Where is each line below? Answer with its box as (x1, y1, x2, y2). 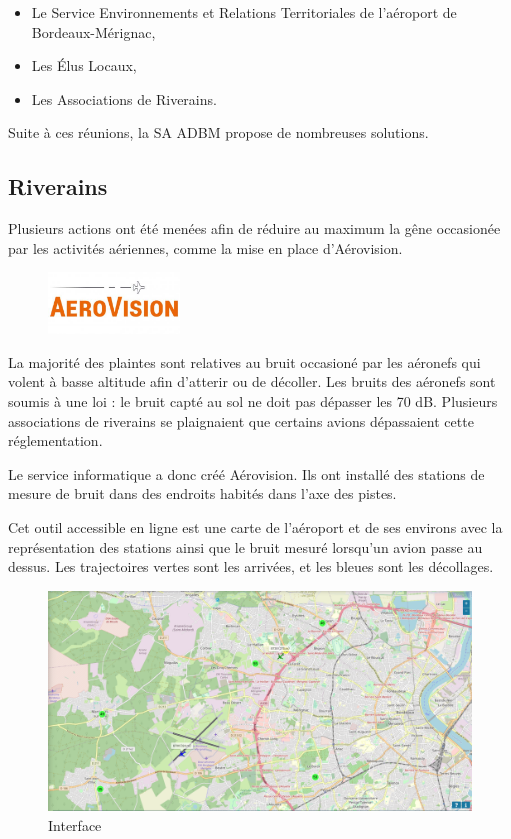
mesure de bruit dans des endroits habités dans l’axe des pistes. (8, 483, 397, 504)
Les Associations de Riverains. (31, 88, 217, 109)
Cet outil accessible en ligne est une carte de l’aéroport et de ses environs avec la (8, 517, 503, 538)
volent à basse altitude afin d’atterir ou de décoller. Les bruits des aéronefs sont (8, 371, 496, 392)
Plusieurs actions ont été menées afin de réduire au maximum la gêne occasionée (8, 218, 501, 239)
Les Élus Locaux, (31, 55, 137, 76)
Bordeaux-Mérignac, (31, 21, 156, 42)
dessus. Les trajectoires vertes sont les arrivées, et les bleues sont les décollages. (8, 556, 494, 577)
